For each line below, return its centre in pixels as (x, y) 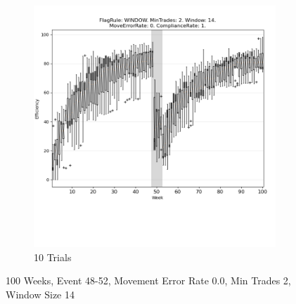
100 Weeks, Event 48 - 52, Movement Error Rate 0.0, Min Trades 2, (148, 280)
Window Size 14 (40, 294)
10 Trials (53, 257)
